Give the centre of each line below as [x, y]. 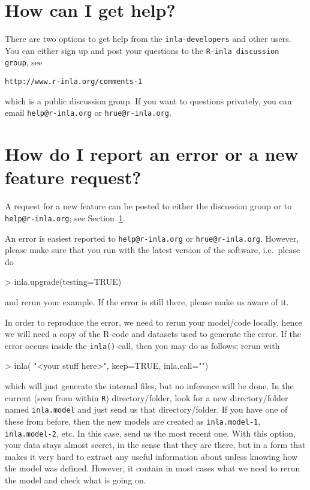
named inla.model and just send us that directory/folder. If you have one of [146, 409]
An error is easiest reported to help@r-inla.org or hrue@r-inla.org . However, [152, 238]
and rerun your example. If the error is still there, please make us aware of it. [147, 302]
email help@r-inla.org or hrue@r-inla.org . [88, 112]
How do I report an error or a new [152, 154]
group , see [24, 62]
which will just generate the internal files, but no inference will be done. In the [149, 386]
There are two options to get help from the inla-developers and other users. [148, 39]
